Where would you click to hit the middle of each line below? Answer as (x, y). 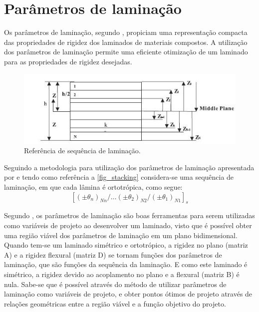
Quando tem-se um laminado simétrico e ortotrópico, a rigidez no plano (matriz (126, 245)
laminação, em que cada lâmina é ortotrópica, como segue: (93, 187)
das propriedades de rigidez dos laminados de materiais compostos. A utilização (126, 42)
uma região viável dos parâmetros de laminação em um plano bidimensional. (121, 235)
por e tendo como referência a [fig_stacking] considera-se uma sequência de (119, 177)
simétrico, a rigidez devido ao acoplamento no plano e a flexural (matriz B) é (122, 274)
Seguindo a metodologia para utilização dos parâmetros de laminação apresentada (129, 167)
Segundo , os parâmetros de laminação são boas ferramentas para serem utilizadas (129, 215)
